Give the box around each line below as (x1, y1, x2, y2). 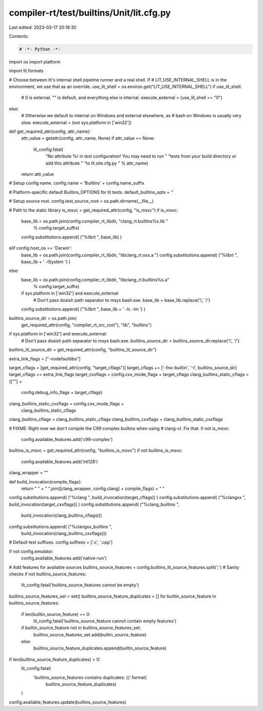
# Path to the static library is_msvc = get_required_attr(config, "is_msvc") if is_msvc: (9, 207, 178, 213)
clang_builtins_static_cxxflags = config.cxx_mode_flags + (9, 400, 124, 406)
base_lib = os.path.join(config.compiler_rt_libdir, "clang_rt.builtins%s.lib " (21, 218, 168, 224)
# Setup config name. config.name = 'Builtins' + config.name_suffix (9, 180, 145, 186)
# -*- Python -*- (19, 46, 61, 52)
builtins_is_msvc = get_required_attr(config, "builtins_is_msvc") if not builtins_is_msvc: (9, 447, 183, 454)
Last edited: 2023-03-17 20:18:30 (9, 24, 76, 30)
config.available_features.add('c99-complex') (21, 437, 113, 442)
